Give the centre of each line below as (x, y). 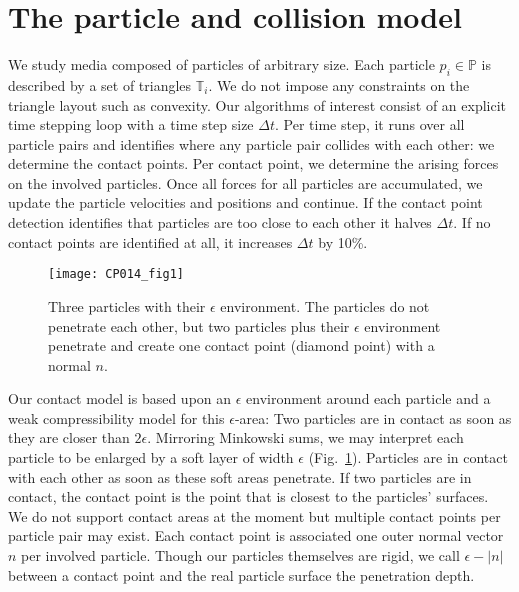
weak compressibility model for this (116, 417)
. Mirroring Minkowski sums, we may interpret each (305, 437)
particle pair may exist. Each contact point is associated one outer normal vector (256, 535)
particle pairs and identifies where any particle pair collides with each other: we (251, 143)
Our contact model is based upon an (120, 398)
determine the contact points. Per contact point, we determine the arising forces (253, 163)
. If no (472, 222)
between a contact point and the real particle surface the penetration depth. (241, 574)
